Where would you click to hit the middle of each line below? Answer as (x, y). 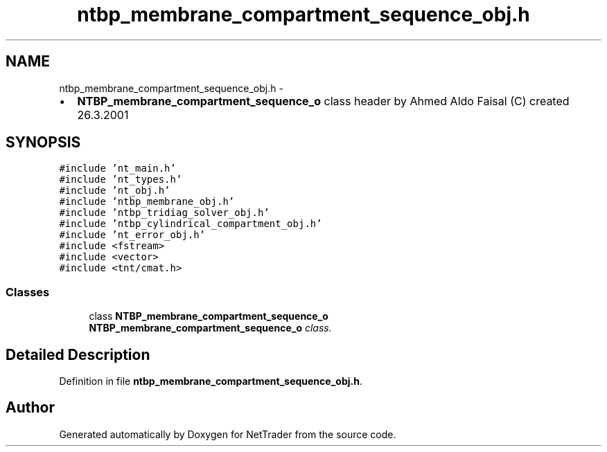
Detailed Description (78, 354)
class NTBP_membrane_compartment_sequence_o (209, 316)
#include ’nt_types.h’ (121, 180)
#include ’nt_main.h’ (117, 169)
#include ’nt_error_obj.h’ (132, 235)
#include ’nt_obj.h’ (115, 191)
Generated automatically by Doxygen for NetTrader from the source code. (228, 434)
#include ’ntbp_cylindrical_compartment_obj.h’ (191, 224)
